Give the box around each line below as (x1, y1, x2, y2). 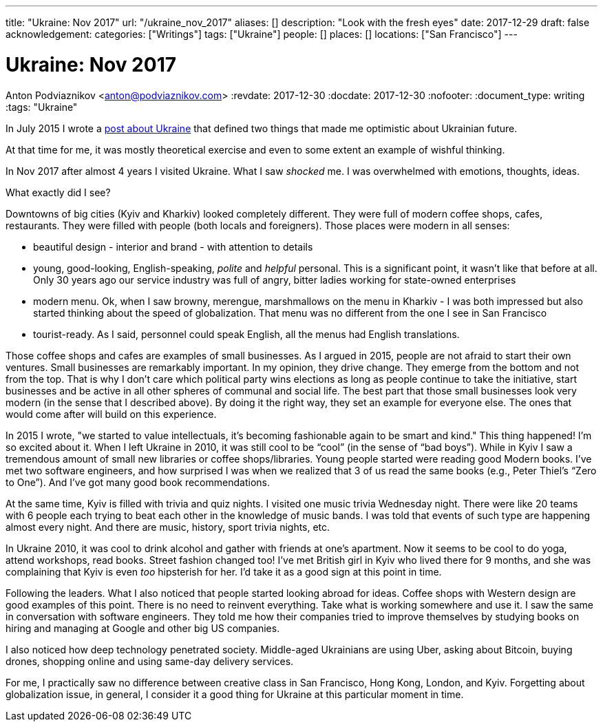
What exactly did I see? (6, 186, 111, 198)
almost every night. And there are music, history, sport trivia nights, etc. (6, 520, 330, 533)
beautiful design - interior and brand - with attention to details (33, 240, 313, 253)
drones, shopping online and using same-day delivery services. (6, 655, 294, 667)
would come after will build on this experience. (6, 408, 217, 420)
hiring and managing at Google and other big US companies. (6, 622, 280, 634)
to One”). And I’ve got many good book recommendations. (6, 476, 270, 488)
